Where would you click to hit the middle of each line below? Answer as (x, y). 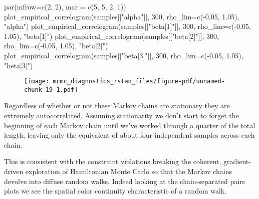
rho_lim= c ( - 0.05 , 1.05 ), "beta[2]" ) (56, 46)
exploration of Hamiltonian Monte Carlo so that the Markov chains (128, 171)
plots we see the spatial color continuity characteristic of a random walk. (115, 191)
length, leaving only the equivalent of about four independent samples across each (129, 135)
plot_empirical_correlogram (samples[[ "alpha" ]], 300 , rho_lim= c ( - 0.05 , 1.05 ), (122, 16)
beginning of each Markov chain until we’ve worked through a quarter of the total (130, 125)
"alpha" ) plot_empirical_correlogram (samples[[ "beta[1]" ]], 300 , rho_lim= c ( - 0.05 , (127, 26)
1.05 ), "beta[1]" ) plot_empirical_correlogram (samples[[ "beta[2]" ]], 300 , (111, 36)
